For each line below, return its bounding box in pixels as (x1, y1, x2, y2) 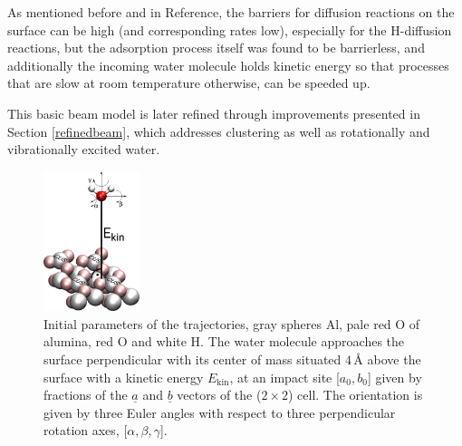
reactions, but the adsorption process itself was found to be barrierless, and (7, 38, 425, 57)
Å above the (353, 350, 421, 368)
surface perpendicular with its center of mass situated (43, 350, 342, 368)
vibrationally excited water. (7, 140, 160, 159)
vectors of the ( (177, 385, 262, 404)
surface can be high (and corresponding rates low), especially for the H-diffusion (7, 20, 452, 39)
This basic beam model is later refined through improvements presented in (7, 103, 420, 122)
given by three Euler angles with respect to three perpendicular (43, 402, 396, 422)
